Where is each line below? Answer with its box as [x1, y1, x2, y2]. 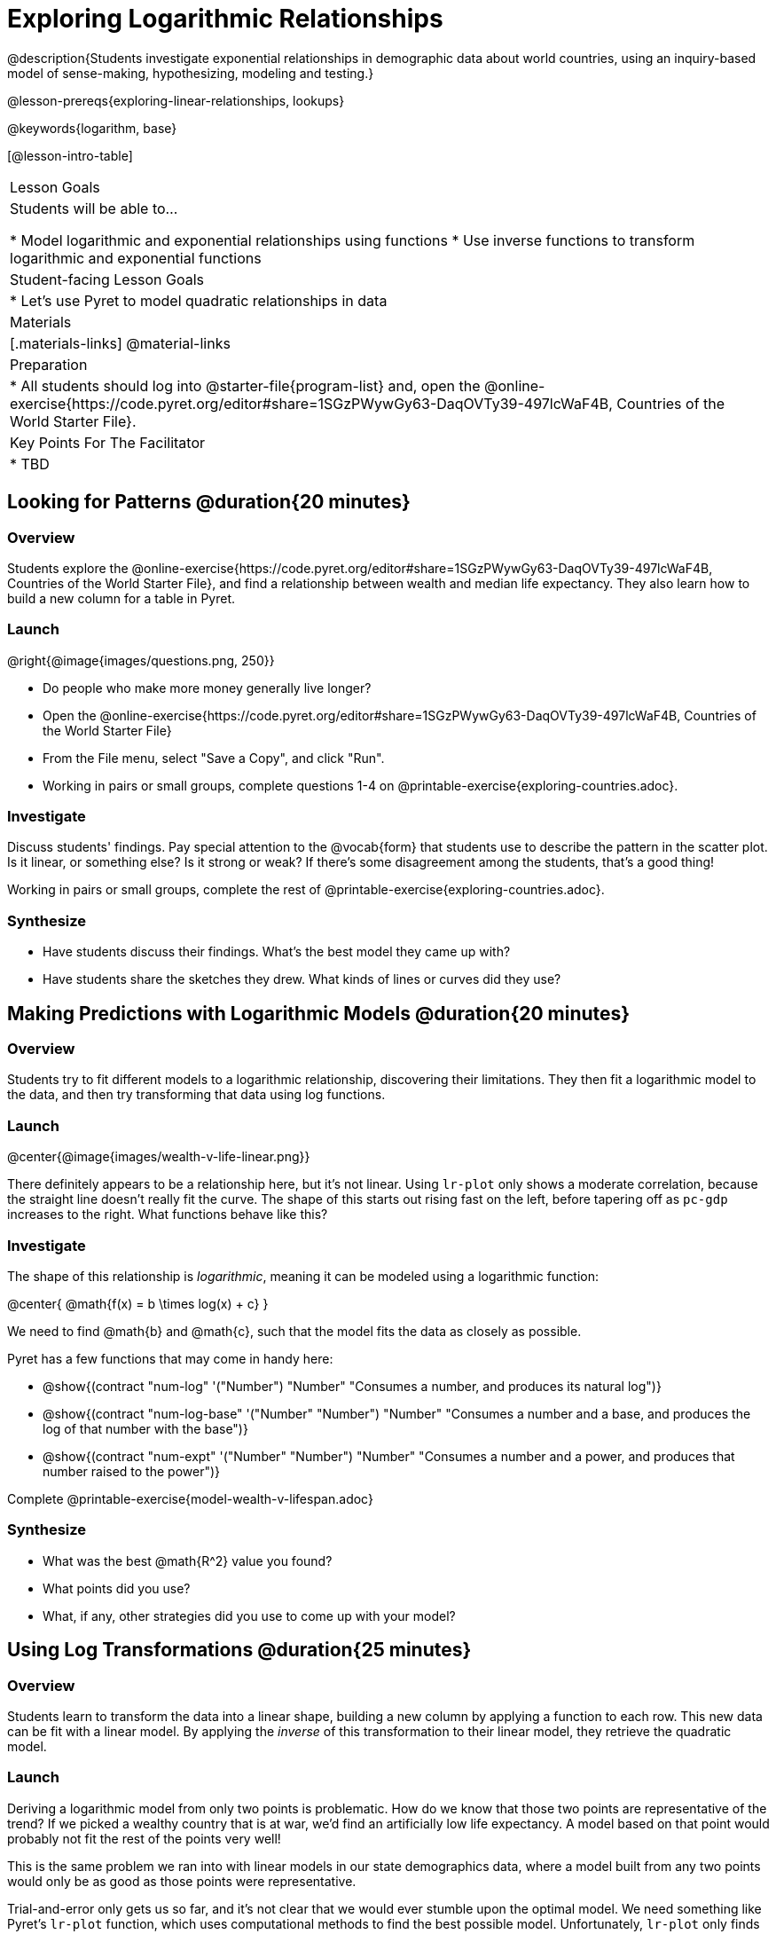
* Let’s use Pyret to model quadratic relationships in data [10, 291, 388, 310]
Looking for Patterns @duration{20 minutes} [7, 491, 411, 514]
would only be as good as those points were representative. [7, 1873, 357, 1889]
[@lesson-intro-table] [7, 147, 133, 163]
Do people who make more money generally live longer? [43, 680, 372, 696]
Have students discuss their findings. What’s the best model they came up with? [43, 944, 511, 960]
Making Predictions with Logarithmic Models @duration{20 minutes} [7, 1002, 631, 1025]
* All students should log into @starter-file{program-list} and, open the [10, 376, 481, 395]
